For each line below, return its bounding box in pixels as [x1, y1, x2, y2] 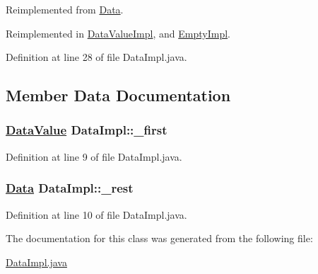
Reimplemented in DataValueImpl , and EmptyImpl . [6, 25, 230, 40]
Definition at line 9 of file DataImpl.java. [6, 149, 182, 164]
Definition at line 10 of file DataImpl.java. [6, 207, 187, 222]
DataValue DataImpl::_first [6, 121, 167, 139]
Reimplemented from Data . [6, 2, 124, 16]
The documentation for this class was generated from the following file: [6, 231, 313, 246]
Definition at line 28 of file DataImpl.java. [6, 50, 187, 64]
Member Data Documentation [6, 84, 231, 106]
